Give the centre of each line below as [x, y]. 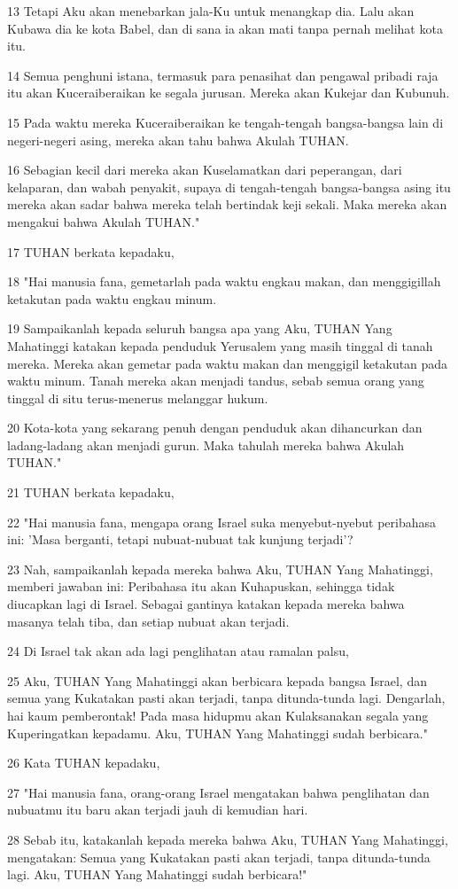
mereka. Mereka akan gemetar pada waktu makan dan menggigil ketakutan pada [228, 363]
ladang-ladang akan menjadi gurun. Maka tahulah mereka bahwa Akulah [206, 444]
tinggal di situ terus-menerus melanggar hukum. [138, 398]
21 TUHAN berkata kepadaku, [91, 492]
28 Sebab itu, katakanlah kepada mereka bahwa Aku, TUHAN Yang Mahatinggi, [228, 839]
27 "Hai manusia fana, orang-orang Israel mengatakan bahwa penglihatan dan [218, 792]
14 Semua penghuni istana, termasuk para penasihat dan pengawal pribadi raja [223, 75]
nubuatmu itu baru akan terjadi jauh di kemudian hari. [158, 810]
